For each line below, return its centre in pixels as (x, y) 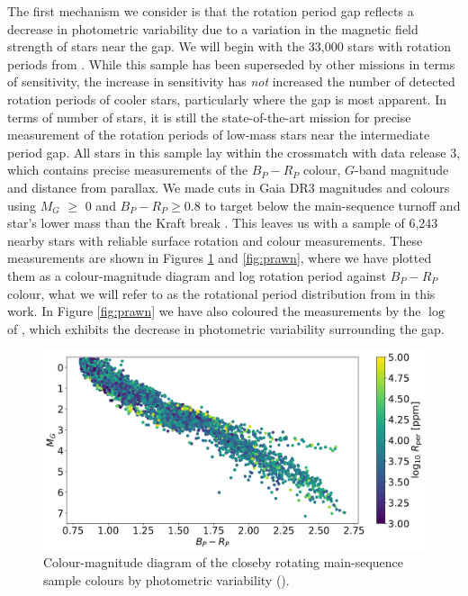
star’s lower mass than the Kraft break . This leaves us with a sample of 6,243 (223, 223)
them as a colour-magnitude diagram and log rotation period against (197, 275)
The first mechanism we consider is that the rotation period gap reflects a (211, 11)
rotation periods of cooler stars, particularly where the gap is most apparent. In (227, 99)
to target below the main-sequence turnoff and (333, 205)
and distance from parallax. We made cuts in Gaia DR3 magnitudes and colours (229, 187)
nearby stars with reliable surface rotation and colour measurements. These (215, 240)
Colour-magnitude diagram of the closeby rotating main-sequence (224, 562)
